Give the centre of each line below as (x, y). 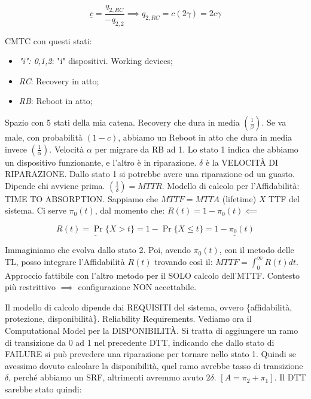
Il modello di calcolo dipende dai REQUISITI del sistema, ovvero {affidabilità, (149, 307)
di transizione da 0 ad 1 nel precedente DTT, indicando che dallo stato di (140, 342)
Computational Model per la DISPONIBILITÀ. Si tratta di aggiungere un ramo (152, 330)
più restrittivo (30, 287)
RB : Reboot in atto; (56, 101)
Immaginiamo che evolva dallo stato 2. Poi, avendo (98, 250)
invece (16, 149)
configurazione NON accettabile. (137, 287)
